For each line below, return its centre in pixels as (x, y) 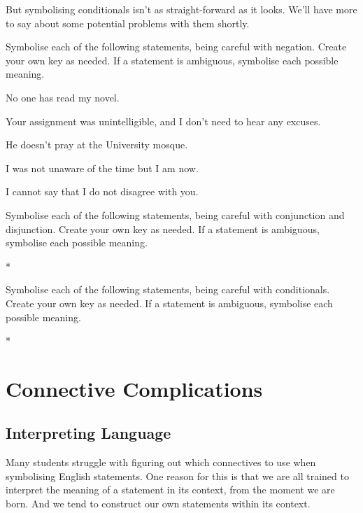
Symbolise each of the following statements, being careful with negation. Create (176, 47)
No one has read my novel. (63, 97)
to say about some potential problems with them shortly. (128, 23)
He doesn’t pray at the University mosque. (97, 145)
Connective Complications (134, 388)
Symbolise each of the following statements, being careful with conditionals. (168, 289)
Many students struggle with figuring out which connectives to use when (161, 462)
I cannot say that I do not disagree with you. (102, 191)
